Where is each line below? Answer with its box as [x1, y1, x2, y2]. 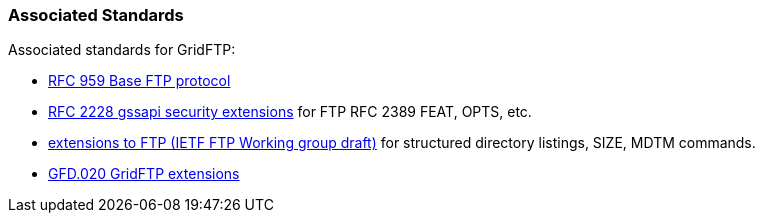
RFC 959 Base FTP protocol [48, 72, 231, 90]
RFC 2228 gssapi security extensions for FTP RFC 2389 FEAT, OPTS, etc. [48, 103, 532, 121]
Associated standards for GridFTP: [8, 41, 236, 59]
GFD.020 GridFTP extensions [48, 165, 240, 183]
